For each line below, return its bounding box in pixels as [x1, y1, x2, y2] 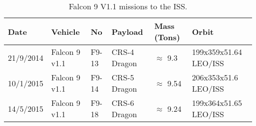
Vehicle [51, 25, 80, 37]
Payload [111, 25, 143, 37]
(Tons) [154, 31, 180, 43]
